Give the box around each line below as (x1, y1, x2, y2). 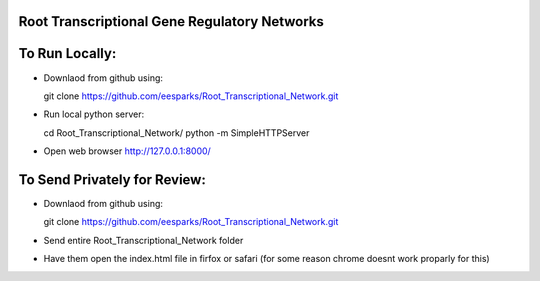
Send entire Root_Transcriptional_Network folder (43, 234, 244, 246)
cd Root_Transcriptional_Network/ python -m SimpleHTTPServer (43, 126, 310, 139)
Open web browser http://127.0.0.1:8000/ (43, 145, 212, 157)
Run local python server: (43, 108, 145, 120)
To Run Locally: (18, 45, 117, 62)
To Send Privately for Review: (18, 171, 207, 188)
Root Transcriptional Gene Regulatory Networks (18, 13, 325, 30)
